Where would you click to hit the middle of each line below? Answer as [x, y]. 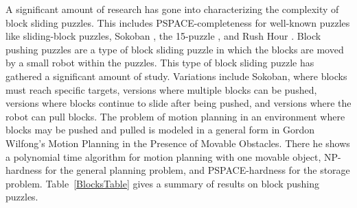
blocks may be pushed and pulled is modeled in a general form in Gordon [160, 130]
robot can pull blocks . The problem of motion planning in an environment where [175, 116]
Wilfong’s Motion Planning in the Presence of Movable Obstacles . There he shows [178, 143]
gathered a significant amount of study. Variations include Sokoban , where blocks [176, 76]
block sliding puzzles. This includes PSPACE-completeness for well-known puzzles [178, 22]
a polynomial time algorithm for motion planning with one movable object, [163, 156]
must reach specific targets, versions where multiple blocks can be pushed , [161, 89]
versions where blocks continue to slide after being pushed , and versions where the [178, 103]
